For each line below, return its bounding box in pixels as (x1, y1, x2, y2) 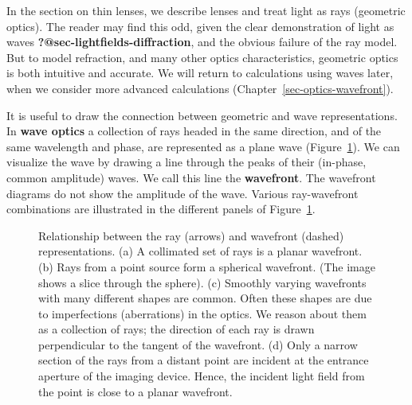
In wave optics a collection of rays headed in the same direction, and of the (6, 123, 382, 139)
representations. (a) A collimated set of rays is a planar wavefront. (38, 243, 363, 259)
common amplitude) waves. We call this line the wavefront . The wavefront (6, 169, 376, 185)
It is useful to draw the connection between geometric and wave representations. (6, 107, 398, 123)
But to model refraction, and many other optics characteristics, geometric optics (6, 49, 398, 65)
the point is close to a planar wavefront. (38, 383, 233, 399)
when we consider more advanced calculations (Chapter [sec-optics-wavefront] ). (6, 80, 394, 96)
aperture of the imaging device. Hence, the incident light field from (38, 368, 365, 384)
